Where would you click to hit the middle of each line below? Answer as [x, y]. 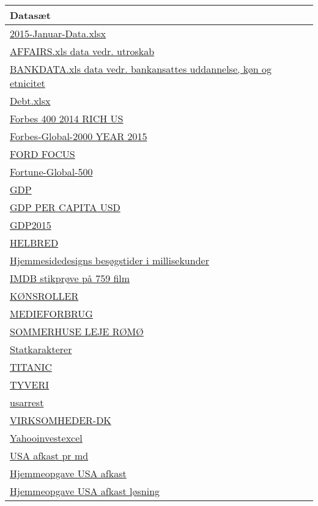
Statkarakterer [41, 349]
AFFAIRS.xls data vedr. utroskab [82, 51]
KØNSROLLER [44, 296]
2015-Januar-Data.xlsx [58, 33]
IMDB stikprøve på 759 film [70, 278]
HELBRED [34, 243]
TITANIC [31, 367]
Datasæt [30, 15]
